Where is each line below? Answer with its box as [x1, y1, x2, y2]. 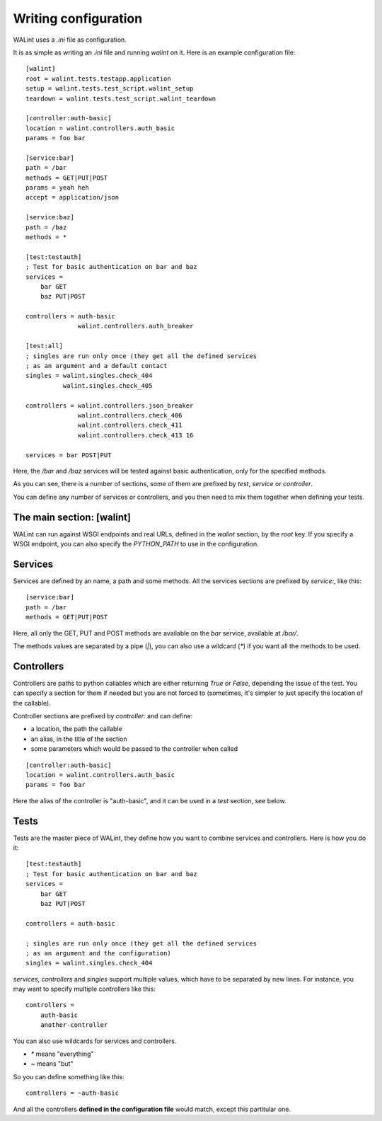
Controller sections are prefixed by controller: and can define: [13, 711, 193, 720]
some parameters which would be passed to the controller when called [30, 745, 238, 753]
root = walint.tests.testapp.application [25, 74, 171, 83]
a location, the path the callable [30, 725, 123, 733]
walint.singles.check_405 [62, 381, 153, 389]
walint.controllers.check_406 [78, 411, 183, 419]
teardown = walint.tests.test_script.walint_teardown [25, 94, 216, 103]
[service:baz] [25, 213, 74, 222]
